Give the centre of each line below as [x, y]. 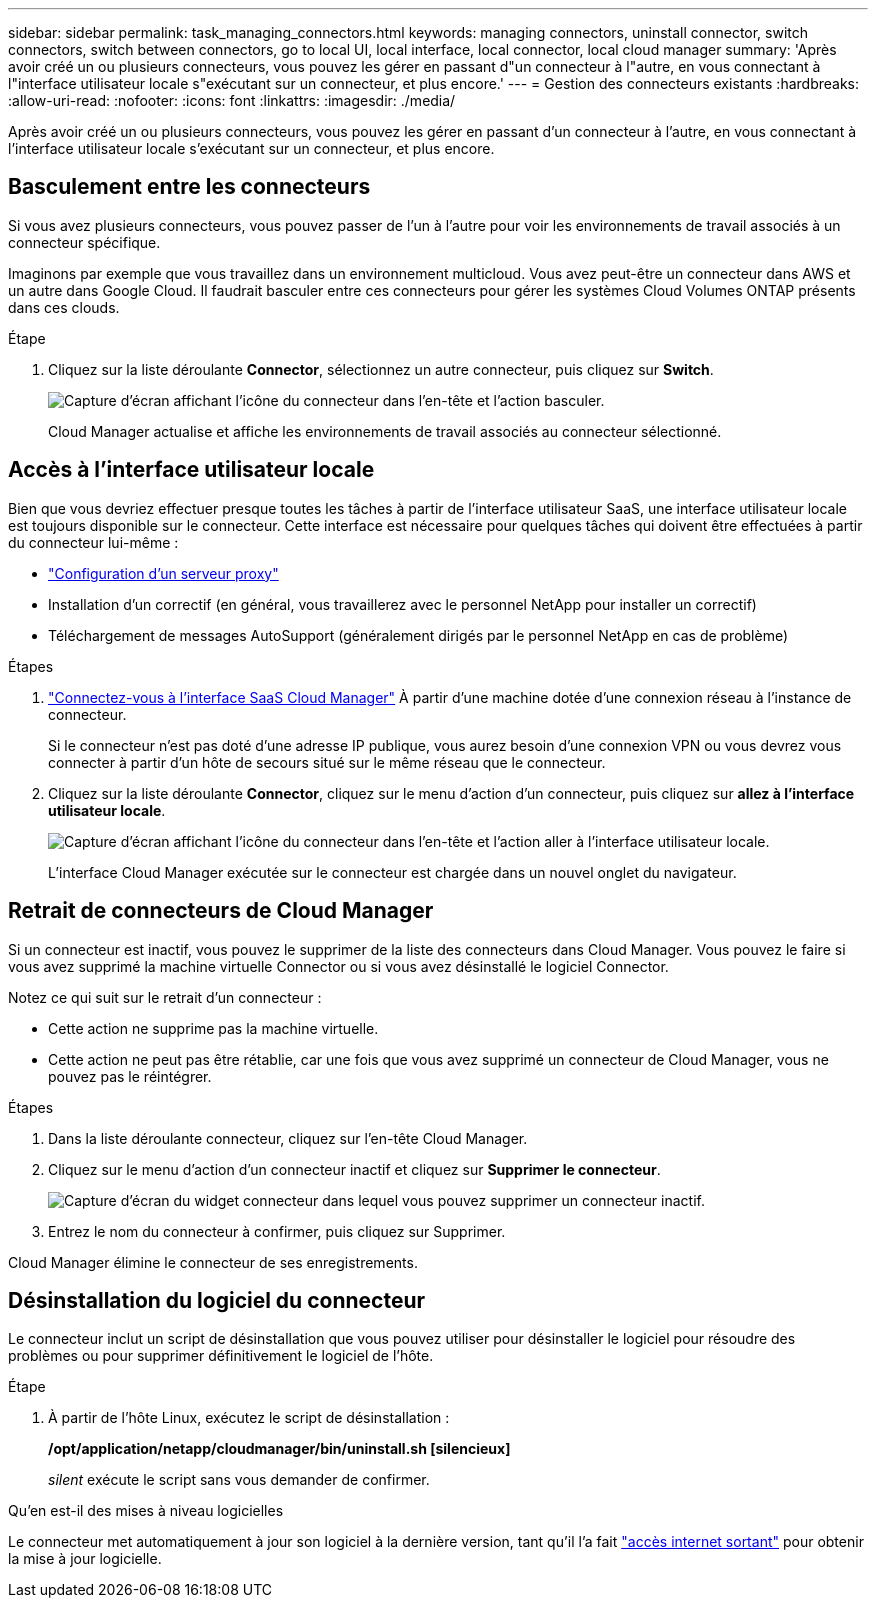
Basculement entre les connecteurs [189, 187]
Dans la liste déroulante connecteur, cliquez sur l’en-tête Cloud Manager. [288, 1138]
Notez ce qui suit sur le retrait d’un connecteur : [165, 997]
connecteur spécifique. [84, 242]
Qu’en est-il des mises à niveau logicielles [146, 1511]
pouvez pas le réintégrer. [130, 1076]
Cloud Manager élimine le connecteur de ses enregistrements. [213, 1262]
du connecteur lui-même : [93, 542]
